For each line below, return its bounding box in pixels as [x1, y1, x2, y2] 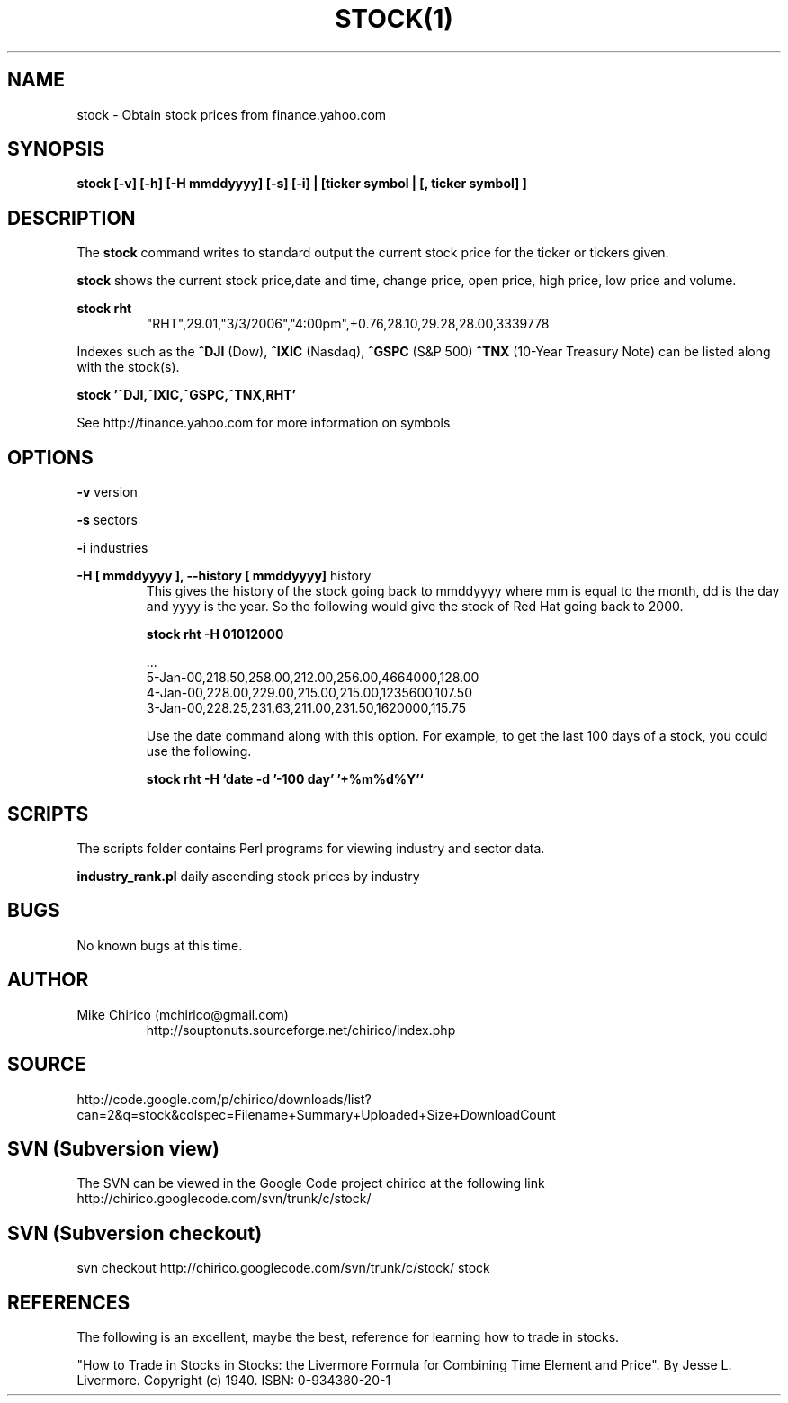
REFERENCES [7, 1291, 130, 1314]
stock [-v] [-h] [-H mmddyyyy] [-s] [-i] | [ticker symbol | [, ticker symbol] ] [76, 175, 527, 192]
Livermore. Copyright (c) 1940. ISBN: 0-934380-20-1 [76, 1372, 391, 1389]
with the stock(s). [76, 359, 180, 375]
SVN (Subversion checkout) [7, 1221, 263, 1245]
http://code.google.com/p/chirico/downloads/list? [76, 1091, 372, 1107]
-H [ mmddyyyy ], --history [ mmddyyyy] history [76, 568, 372, 584]
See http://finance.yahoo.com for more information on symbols [76, 415, 451, 431]
